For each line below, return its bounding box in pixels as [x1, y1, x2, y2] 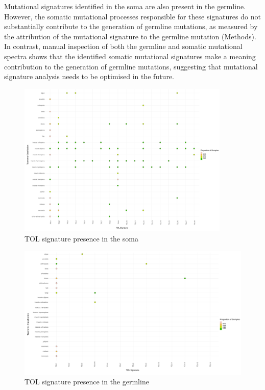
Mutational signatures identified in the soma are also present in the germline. [4, 1, 246, 11]
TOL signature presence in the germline [25, 376, 149, 387]
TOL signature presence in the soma [25, 233, 138, 243]
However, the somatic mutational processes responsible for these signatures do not [4, 11, 261, 21]
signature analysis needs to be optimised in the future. [4, 71, 174, 82]
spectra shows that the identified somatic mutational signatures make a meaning [4, 51, 256, 61]
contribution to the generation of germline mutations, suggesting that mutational [4, 61, 258, 71]
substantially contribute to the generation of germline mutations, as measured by [4, 21, 258, 32]
